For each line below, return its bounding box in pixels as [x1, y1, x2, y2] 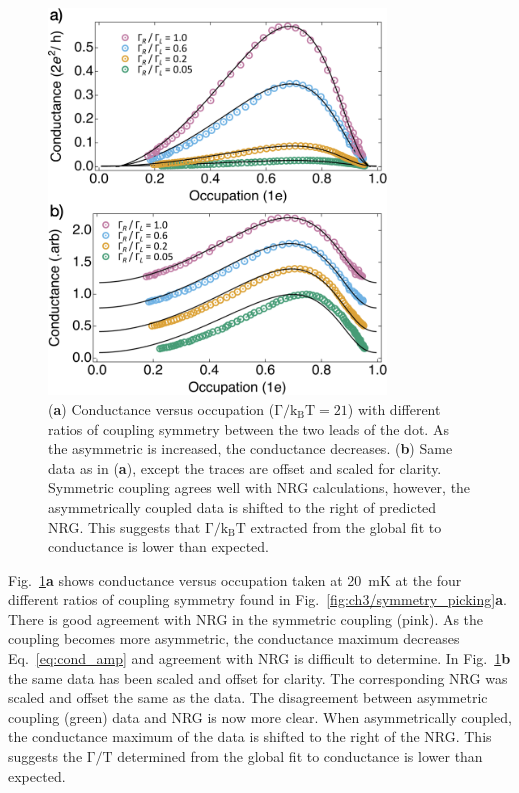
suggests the [8, 746, 83, 767]
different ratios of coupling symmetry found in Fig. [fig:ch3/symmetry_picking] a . [8, 589, 507, 610]
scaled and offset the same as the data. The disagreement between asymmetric [8, 687, 488, 708]
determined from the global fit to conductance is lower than [117, 746, 483, 767]
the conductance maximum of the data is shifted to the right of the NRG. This [8, 726, 492, 747]
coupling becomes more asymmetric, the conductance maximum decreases [8, 628, 460, 649]
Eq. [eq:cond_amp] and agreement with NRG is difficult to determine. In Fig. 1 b [8, 648, 511, 669]
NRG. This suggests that [48, 516, 201, 537]
